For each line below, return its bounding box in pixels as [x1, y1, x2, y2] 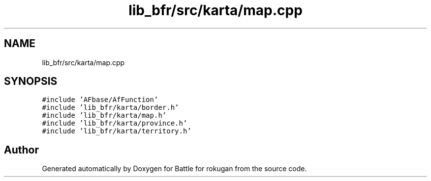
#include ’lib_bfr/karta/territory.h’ [42, 127, 191, 135]
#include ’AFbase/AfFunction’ [42, 96, 158, 104]
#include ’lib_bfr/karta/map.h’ [42, 111, 167, 120]
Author [4, 143, 39, 156]
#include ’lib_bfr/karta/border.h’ [42, 103, 179, 112]
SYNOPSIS [4, 75, 58, 88]
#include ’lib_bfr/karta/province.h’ [42, 119, 187, 128]
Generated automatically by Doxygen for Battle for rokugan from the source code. [42, 164, 307, 173]
